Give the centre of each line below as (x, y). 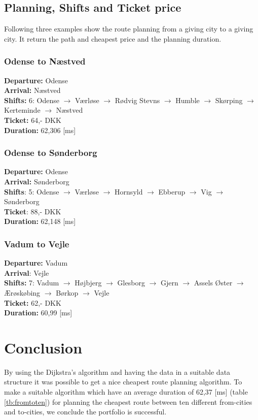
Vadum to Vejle (37, 244)
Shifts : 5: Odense (32, 191)
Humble (188, 100)
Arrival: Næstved (32, 90)
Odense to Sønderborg (51, 153)
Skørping (229, 100)
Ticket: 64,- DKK (33, 120)
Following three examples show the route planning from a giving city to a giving (129, 29)
